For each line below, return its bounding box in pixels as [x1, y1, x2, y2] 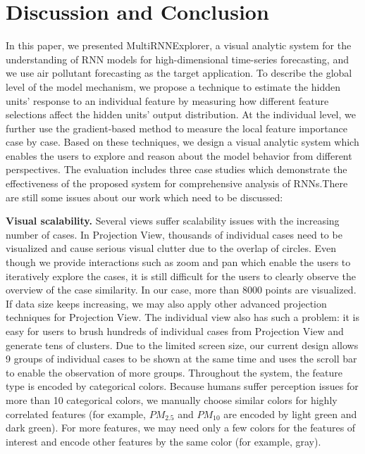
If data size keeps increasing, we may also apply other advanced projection [6, 296, 327, 310]
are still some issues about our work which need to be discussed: [6, 189, 283, 204]
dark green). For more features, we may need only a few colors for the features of [6, 420, 356, 435]
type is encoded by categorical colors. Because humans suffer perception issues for [6, 379, 359, 393]
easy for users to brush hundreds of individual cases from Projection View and [6, 324, 344, 338]
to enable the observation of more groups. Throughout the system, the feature [6, 365, 343, 379]
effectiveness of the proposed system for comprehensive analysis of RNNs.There [6, 176, 348, 191]
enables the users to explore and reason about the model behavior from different [6, 148, 352, 163]
